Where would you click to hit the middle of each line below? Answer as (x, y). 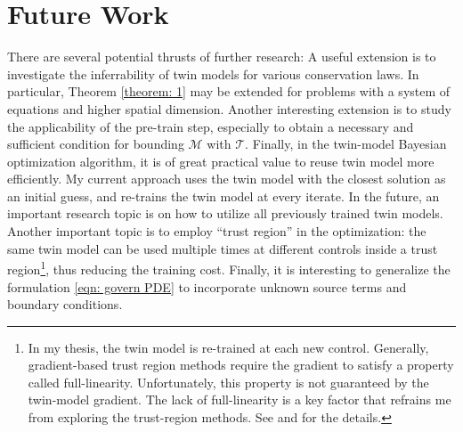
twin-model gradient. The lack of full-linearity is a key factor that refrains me (240, 399)
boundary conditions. (65, 304)
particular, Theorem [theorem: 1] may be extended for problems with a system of (229, 91)
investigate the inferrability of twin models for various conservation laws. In (213, 73)
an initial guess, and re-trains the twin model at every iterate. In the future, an (223, 196)
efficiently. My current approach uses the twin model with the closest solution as (227, 179)
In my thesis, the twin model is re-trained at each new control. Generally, (228, 347)
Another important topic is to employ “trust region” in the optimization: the (217, 231)
